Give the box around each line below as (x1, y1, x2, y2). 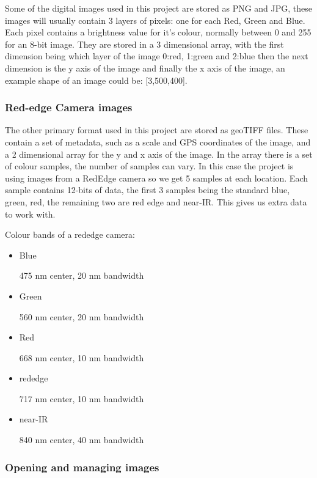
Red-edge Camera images (5, 100, 133, 115)
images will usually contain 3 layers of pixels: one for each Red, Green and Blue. (5, 13, 305, 26)
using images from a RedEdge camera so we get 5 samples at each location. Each (5, 171, 308, 184)
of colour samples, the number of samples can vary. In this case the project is (5, 160, 294, 172)
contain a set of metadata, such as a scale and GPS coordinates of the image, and (5, 135, 311, 148)
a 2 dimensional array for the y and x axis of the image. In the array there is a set (5, 147, 313, 160)
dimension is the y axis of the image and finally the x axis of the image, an (5, 61, 285, 74)
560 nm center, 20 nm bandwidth (19, 310, 144, 323)
